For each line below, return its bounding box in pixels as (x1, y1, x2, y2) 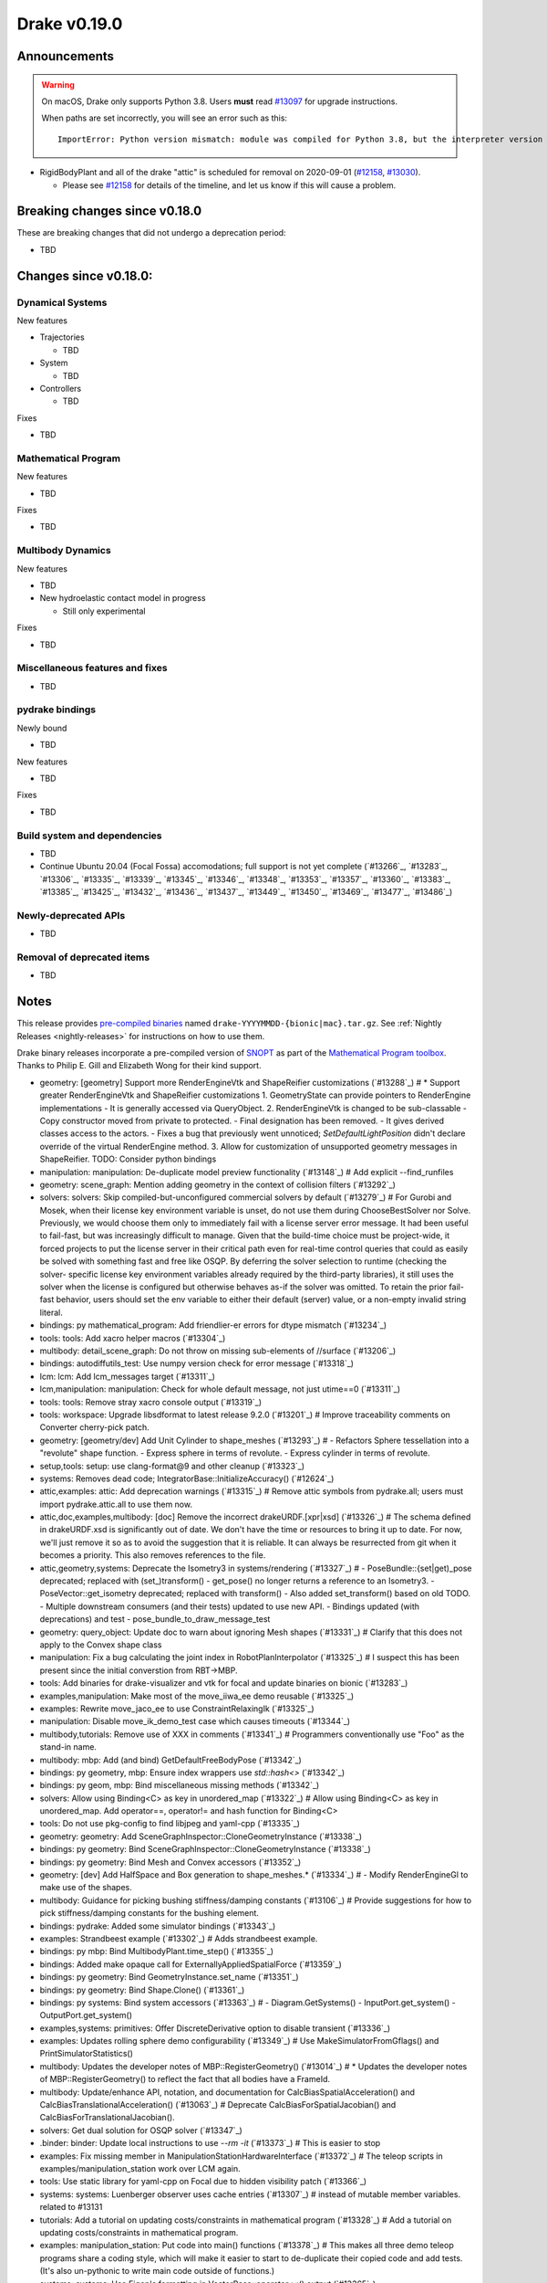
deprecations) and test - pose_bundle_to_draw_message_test (39, 1614, 271, 1625)
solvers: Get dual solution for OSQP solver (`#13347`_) (39, 2124, 243, 2136)
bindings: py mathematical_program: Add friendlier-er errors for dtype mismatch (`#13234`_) (39, 1320, 387, 1331)
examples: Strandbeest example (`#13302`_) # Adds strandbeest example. (39, 1932, 318, 1944)
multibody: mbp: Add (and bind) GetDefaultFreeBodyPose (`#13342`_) (39, 1754, 303, 1765)
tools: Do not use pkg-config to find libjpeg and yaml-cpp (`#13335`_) (39, 1818, 301, 1829)
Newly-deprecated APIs (16, 909, 126, 921)
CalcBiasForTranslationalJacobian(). (39, 2112, 175, 2123)
